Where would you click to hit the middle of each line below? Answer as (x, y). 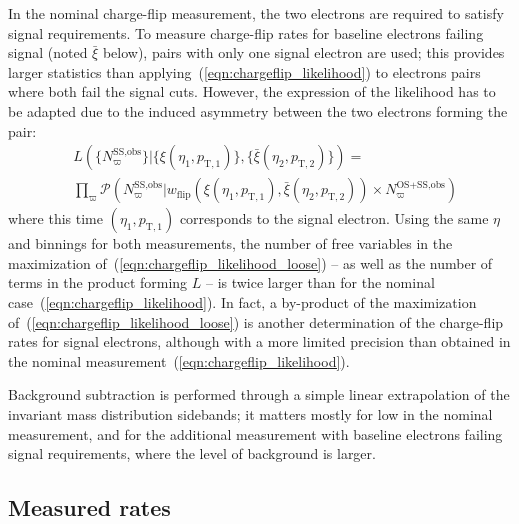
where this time (55, 218)
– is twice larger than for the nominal (320, 282)
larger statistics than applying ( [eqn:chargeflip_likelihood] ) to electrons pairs (244, 71)
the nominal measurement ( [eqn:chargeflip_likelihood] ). (179, 360)
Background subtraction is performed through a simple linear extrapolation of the (259, 394)
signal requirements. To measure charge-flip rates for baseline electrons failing (246, 32)
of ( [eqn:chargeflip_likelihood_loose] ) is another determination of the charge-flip (256, 321)
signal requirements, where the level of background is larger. (192, 453)
